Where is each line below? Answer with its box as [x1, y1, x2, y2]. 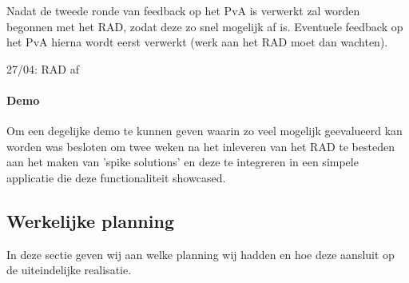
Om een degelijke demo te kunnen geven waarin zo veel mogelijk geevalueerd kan [6, 122, 403, 139]
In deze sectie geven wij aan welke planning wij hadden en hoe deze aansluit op [6, 245, 395, 262]
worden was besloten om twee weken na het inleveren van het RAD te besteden [6, 138, 395, 154]
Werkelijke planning [6, 208, 174, 233]
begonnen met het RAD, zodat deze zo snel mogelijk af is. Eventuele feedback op [6, 18, 403, 34]
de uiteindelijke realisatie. [6, 261, 132, 278]
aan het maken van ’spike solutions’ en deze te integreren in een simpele [6, 153, 359, 170]
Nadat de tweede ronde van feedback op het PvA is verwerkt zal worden [6, 2, 360, 18]
